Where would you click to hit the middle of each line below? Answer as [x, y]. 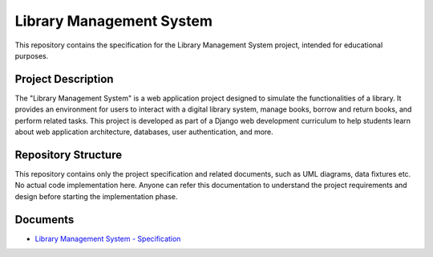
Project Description [64, 79]
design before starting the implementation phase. [96, 196]
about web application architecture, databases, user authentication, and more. [144, 132]
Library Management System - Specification [108, 239]
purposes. [32, 55]
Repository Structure [69, 155]
